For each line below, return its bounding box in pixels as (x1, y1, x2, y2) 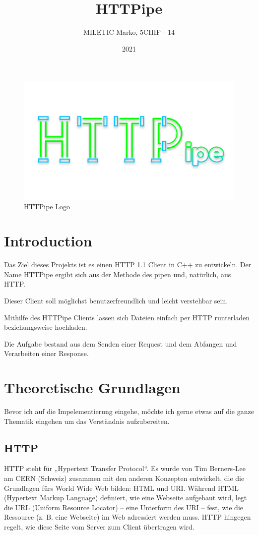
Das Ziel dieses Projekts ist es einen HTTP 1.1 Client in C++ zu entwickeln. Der (4, 259, 252, 270)
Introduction (4, 231, 92, 251)
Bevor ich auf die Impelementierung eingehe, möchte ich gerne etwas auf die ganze (4, 406, 254, 416)
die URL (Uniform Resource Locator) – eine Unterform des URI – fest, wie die (4, 502, 244, 512)
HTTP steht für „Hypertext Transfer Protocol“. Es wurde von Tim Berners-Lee (4, 463, 246, 474)
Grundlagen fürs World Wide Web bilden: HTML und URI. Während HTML (4, 482, 239, 493)
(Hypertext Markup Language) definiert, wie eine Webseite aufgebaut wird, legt (4, 492, 247, 503)
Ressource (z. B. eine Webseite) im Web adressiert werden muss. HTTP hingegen (4, 512, 251, 522)
